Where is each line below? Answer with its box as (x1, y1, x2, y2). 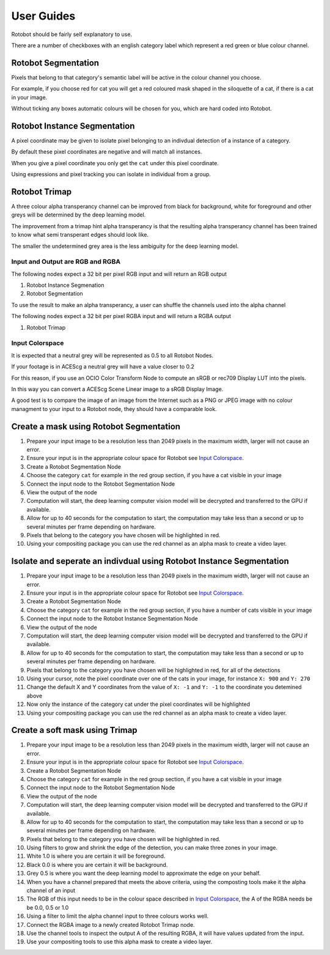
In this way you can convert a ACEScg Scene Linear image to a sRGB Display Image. (11, 385, 224, 393)
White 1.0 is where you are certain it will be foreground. (26, 852, 166, 860)
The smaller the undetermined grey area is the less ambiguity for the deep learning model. (11, 242, 239, 250)
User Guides (11, 9, 76, 23)
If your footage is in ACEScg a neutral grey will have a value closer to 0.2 (11, 363, 195, 370)
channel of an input (26, 887, 76, 894)
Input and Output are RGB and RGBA (11, 258, 121, 266)
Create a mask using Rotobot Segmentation (11, 421, 180, 431)
